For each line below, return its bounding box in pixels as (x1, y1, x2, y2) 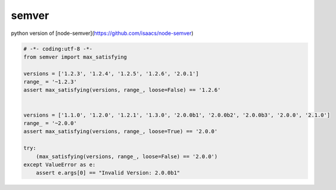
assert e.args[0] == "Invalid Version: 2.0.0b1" (36, 169, 180, 176)
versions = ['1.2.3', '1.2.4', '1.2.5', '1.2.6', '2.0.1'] (23, 70, 199, 77)
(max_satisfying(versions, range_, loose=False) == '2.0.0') (36, 153, 218, 160)
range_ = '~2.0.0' (23, 120, 77, 127)
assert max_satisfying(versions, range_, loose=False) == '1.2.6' (23, 86, 221, 94)
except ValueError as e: (23, 162, 96, 168)
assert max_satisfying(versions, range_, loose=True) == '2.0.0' (23, 128, 218, 135)
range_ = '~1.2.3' (23, 79, 77, 85)
